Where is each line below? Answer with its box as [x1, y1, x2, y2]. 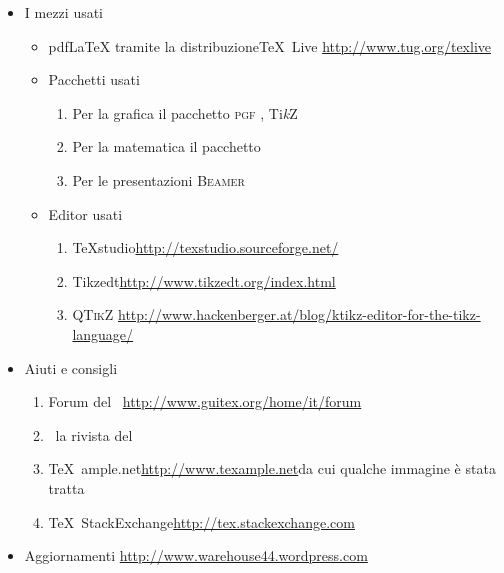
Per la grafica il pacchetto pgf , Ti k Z [72, 102, 298, 123]
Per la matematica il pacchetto [72, 136, 261, 157]
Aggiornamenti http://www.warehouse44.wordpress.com [24, 545, 368, 566]
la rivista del [55, 424, 133, 445]
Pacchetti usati [48, 69, 140, 90]
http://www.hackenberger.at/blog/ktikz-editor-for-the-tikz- [118, 304, 481, 325]
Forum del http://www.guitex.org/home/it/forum [48, 391, 362, 412]
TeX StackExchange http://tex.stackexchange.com [48, 511, 355, 532]
